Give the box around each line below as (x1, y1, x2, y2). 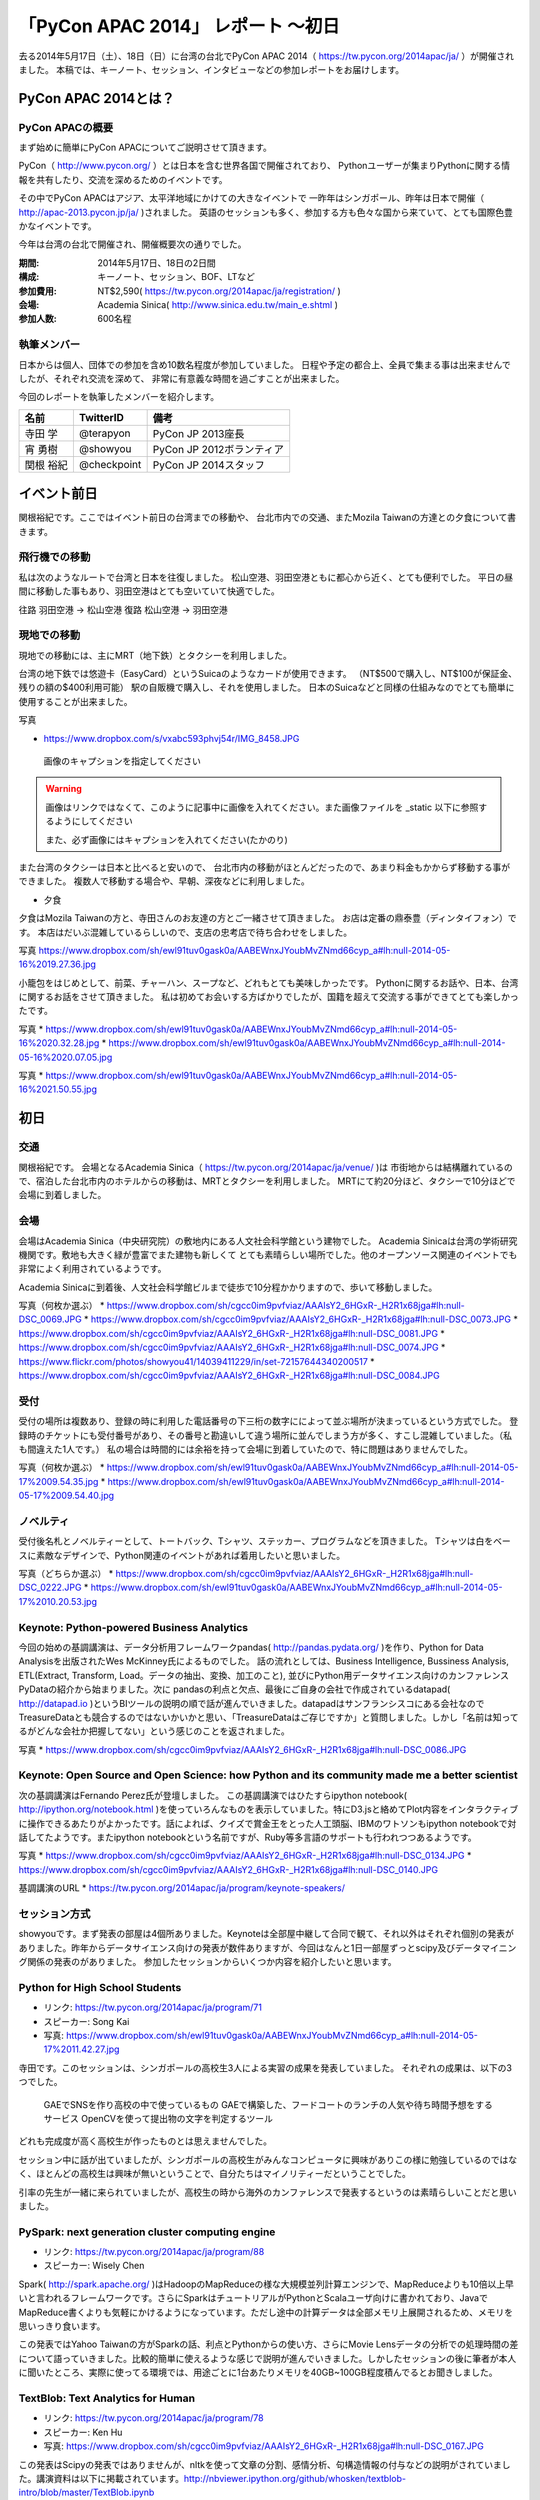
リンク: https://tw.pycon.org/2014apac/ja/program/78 (43, 2412, 264, 2424)
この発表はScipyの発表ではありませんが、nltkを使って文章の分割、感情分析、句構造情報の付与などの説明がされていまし (18, 2458, 511, 2470)
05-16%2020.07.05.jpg (18, 1051, 113, 1063)
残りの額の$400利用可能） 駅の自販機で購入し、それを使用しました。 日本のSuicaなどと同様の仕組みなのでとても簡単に (18, 681, 515, 694)
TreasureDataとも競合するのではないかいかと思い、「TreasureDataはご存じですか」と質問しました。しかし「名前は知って (18, 1711, 519, 1723)
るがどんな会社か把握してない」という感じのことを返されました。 (18, 1725, 290, 1737)
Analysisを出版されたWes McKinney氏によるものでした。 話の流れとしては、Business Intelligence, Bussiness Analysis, (18, 1655, 510, 1667)
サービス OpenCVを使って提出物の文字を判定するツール (43, 2112, 274, 2124)
